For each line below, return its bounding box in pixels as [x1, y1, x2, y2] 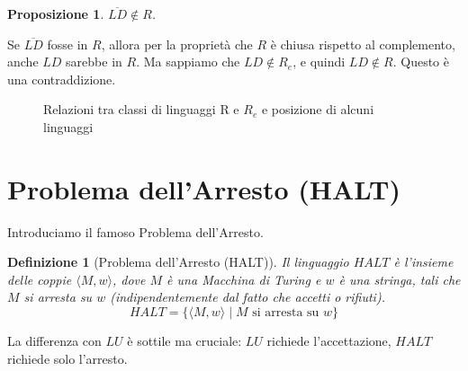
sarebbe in [66, 52, 122, 71]
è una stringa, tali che [338, 269, 461, 288]
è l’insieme [393, 252, 454, 271]
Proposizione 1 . [7, 4, 104, 22]
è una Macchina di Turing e [166, 269, 321, 288]
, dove [112, 269, 146, 288]
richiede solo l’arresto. [7, 349, 128, 367]
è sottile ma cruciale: [127, 331, 242, 350]
